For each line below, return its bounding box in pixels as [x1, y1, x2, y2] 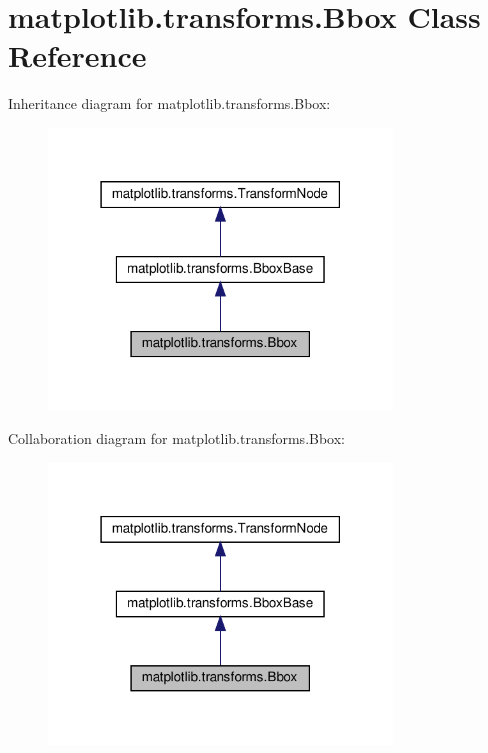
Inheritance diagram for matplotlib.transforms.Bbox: [8, 93, 331, 114]
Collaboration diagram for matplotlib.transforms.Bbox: [8, 428, 346, 449]
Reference [8, 35, 147, 76]
